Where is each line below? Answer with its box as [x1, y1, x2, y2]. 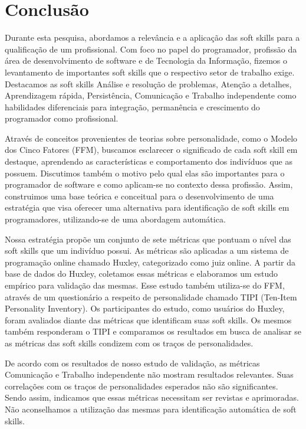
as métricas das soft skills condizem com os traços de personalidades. [5, 336, 254, 349]
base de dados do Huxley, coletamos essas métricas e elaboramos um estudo [5, 267, 278, 280]
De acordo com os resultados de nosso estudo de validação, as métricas [5, 356, 260, 369]
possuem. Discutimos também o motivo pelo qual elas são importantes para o [5, 166, 285, 179]
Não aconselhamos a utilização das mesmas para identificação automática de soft [5, 402, 297, 415]
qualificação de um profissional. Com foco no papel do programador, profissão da [5, 42, 297, 55]
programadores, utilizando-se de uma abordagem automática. [5, 213, 226, 225]
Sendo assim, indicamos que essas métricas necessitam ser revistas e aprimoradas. [5, 391, 299, 404]
